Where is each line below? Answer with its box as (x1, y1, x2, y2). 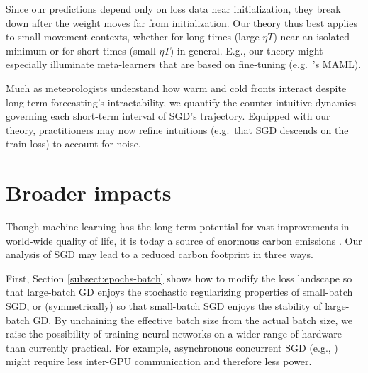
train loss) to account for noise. (6, 136, 141, 151)
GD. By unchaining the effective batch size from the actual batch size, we (33, 312, 353, 327)
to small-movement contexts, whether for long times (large (6, 29, 260, 44)
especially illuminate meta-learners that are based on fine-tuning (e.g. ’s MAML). (6, 57, 362, 72)
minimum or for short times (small (6, 43, 156, 57)
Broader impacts (6, 178, 172, 207)
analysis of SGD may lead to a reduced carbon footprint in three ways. (6, 247, 313, 262)
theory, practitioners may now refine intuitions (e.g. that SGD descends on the (6, 122, 349, 137)
